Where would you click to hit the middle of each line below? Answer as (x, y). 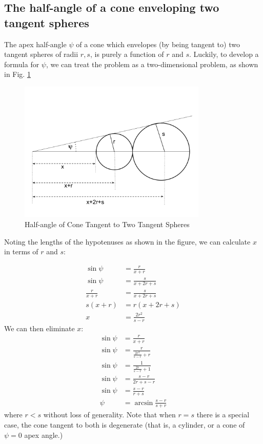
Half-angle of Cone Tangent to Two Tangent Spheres (107, 224)
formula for (22, 64)
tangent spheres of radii (41, 54)
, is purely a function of (127, 54)
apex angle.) (44, 435)
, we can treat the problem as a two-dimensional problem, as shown (152, 64)
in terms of (21, 251)
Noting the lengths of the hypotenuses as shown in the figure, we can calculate (127, 241)
